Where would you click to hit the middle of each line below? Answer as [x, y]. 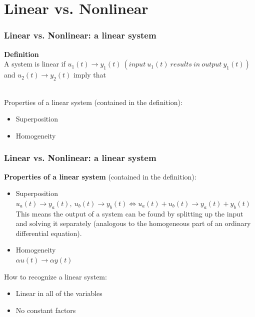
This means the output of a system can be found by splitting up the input [129, 213]
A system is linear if [35, 64]
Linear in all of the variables [59, 293]
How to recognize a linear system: [55, 276]
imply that [89, 75]
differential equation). [49, 233]
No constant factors [46, 310]
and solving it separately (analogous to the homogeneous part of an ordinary [133, 223]
